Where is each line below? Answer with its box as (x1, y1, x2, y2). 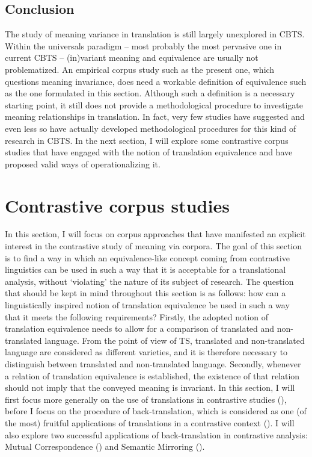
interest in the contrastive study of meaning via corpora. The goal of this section (5, 240, 302, 252)
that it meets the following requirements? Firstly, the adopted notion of (5, 310, 269, 323)
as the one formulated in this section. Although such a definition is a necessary (5, 87, 295, 99)
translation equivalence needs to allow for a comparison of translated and (5, 322, 275, 335)
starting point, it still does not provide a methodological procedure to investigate (5, 98, 303, 111)
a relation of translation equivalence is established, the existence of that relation (5, 369, 300, 382)
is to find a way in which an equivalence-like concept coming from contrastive (5, 251, 290, 264)
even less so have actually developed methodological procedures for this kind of (5, 122, 296, 134)
